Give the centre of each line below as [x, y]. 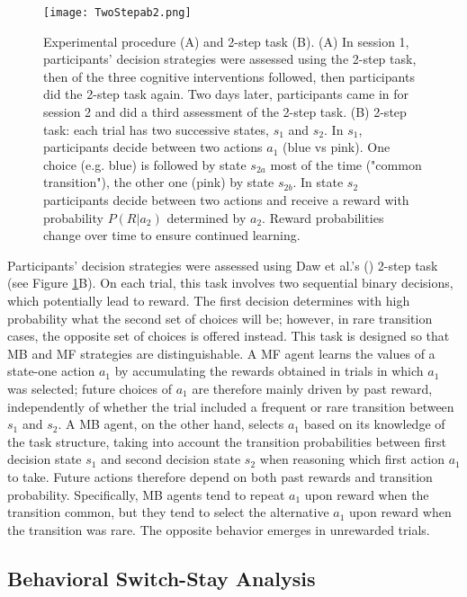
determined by [207, 217]
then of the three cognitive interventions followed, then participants [229, 76]
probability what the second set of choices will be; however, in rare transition [220, 318]
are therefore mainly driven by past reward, [312, 388]
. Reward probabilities [323, 217]
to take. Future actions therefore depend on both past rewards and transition [220, 476]
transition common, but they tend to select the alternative [168, 512]
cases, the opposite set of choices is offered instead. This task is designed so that [229, 336]
